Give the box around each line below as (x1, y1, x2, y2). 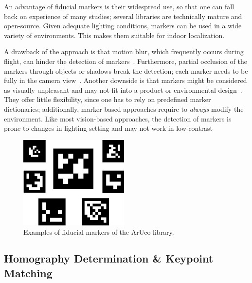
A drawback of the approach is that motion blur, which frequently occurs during (4, 46, 244, 57)
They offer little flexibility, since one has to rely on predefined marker (4, 94, 211, 104)
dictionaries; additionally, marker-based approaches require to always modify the (4, 103, 244, 114)
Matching (4, 265, 53, 280)
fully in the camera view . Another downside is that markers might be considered (4, 75, 247, 85)
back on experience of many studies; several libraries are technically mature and (4, 11, 242, 21)
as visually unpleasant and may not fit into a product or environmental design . (4, 84, 242, 95)
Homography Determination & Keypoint (4, 251, 214, 266)
